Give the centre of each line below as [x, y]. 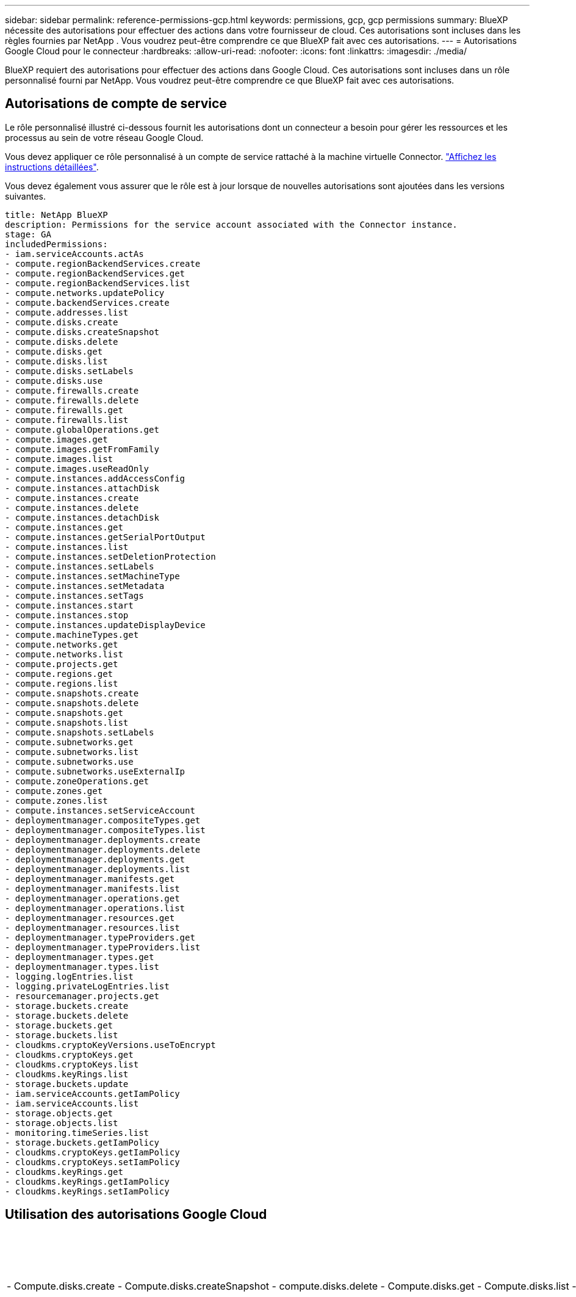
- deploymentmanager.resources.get [90, 918]
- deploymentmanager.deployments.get [95, 859]
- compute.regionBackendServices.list [98, 283]
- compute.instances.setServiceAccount [100, 810]
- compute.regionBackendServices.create [103, 263]
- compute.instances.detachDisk [82, 517]
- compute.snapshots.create [72, 693]
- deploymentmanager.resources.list [92, 927]
